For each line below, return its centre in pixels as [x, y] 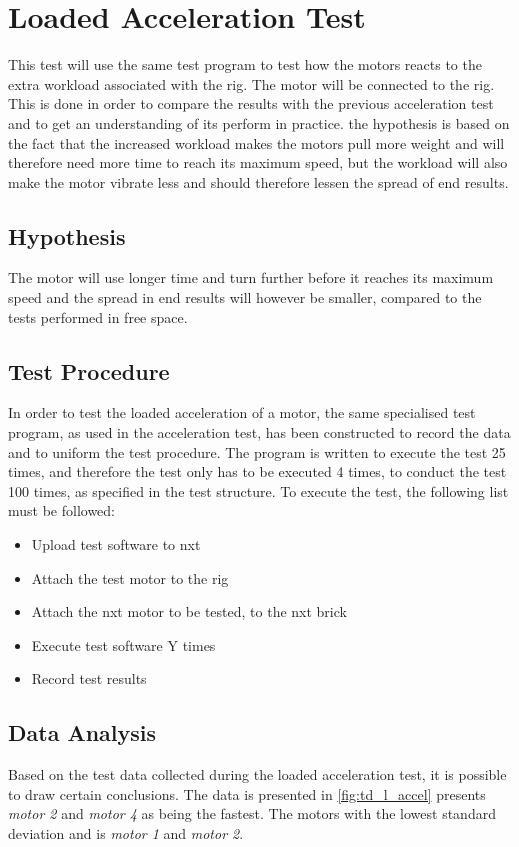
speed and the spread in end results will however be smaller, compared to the [245, 297]
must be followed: [62, 510]
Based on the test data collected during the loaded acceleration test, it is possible [257, 774]
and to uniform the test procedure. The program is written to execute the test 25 [257, 451]
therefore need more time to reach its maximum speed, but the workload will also [258, 162]
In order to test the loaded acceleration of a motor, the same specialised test [242, 412]
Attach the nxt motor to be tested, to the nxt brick [189, 611]
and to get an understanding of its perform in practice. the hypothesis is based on [259, 122]
